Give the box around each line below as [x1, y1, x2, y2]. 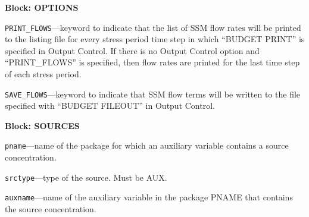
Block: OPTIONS [5, 1, 79, 13]
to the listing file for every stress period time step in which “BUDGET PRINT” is [5, 33, 305, 45]
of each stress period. [5, 68, 82, 80]
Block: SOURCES [5, 119, 80, 131]
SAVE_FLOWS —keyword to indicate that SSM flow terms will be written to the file [5, 87, 301, 100]
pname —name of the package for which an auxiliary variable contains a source [5, 139, 289, 152]
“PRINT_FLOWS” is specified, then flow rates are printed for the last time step [5, 56, 300, 68]
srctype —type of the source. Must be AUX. [5, 171, 167, 183]
